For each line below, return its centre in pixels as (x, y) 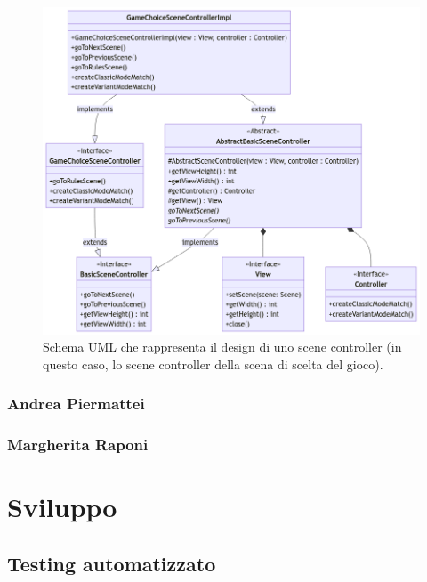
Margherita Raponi (78, 445)
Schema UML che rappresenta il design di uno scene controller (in (222, 347)
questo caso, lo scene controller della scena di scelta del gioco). (213, 364)
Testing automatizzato (112, 563)
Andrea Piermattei (76, 404)
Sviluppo (62, 507)
